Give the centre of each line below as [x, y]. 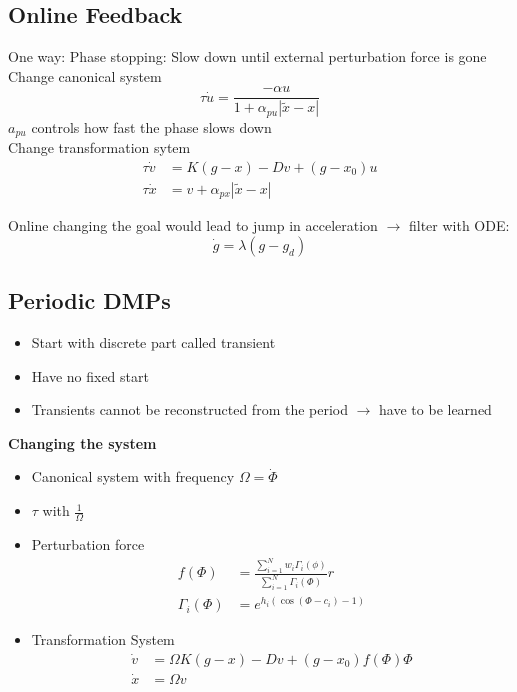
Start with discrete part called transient [153, 342]
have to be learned [435, 409]
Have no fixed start [90, 375]
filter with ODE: [459, 225]
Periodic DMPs [89, 300]
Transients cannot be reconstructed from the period [190, 409]
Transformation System [103, 639]
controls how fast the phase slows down [151, 126]
